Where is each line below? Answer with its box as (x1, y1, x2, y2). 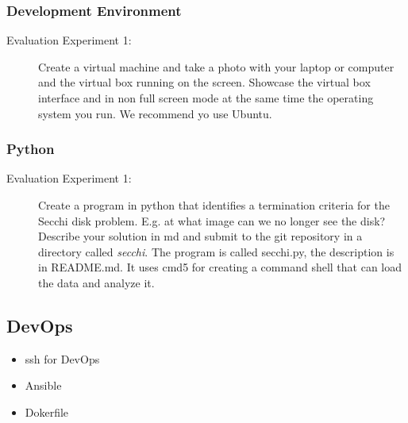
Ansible (25, 377, 62, 394)
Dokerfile (25, 403, 69, 420)
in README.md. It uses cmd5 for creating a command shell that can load (38, 259, 402, 275)
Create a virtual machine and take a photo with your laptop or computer (38, 58, 395, 75)
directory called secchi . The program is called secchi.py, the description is (38, 243, 395, 260)
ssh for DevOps (25, 350, 100, 367)
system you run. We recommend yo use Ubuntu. (38, 105, 272, 121)
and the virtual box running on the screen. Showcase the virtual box (38, 74, 371, 90)
